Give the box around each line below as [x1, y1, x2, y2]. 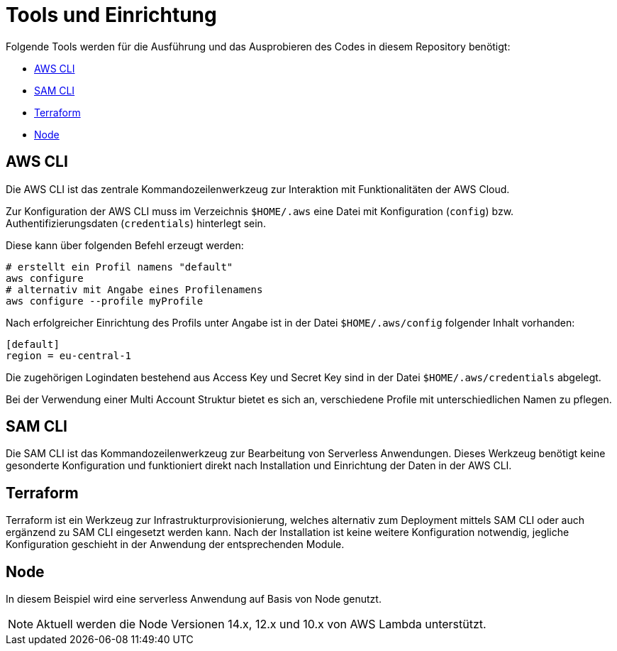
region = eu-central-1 [6, 349, 132, 361]
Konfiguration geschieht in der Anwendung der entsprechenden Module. [6, 538, 345, 551]
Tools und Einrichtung [6, 3, 217, 27]
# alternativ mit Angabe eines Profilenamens [6, 283, 263, 295]
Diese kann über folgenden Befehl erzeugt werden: [6, 239, 244, 251]
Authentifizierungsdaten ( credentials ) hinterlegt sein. [6, 217, 266, 229]
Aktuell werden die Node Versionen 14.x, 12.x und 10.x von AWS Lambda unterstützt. [36, 617, 487, 632]
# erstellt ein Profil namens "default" [6, 261, 233, 273]
